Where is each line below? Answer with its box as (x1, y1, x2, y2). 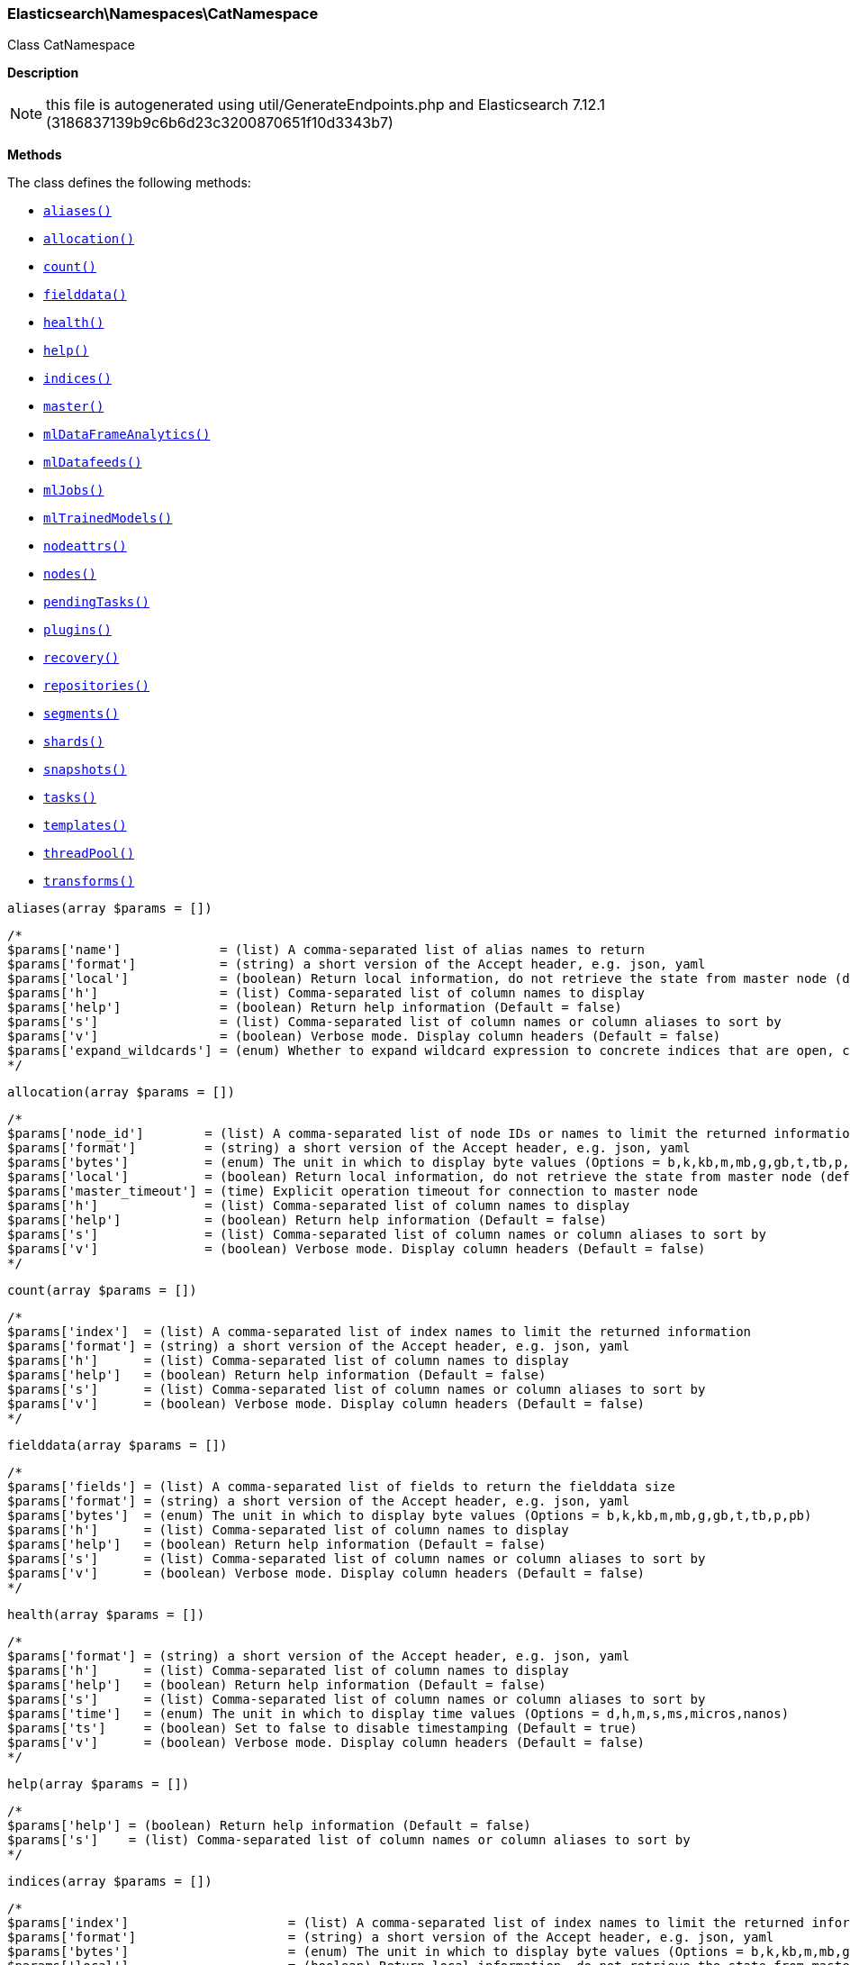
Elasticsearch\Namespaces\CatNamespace (7, 5, 319, 23)
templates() (43, 818, 127, 833)
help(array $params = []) (7, 1777, 190, 1792)
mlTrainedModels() (43, 511, 173, 526)
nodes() (43, 567, 97, 582)
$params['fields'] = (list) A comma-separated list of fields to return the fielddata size (7, 1479, 675, 1495)
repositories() (43, 678, 150, 694)
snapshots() (43, 762, 127, 778)
